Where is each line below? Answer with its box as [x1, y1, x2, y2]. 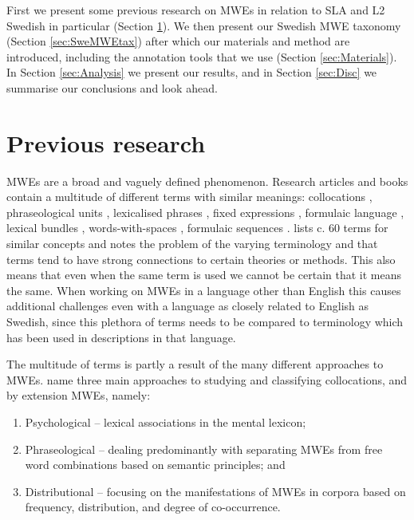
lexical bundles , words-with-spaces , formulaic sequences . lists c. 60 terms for [6, 219, 388, 236]
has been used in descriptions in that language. [6, 329, 236, 345]
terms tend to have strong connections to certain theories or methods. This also [6, 250, 396, 267]
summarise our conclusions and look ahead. [6, 79, 218, 96]
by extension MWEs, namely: [6, 387, 151, 404]
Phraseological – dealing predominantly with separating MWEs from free [25, 440, 383, 457]
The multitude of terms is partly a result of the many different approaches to [6, 356, 384, 372]
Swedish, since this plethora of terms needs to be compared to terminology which [6, 313, 404, 330]
